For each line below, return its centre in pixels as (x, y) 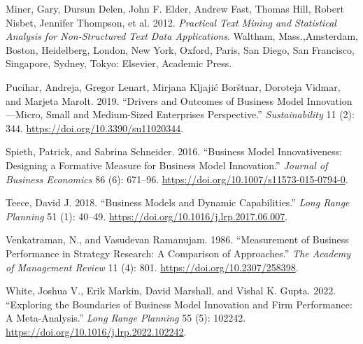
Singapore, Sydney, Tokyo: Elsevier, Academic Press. (119, 63)
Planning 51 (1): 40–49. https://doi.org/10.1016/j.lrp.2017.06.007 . (147, 216)
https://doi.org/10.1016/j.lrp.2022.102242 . (96, 331)
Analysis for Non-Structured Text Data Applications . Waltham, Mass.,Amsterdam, (182, 36)
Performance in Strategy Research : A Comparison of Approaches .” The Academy (178, 253)
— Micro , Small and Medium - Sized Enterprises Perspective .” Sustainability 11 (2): (180, 114)
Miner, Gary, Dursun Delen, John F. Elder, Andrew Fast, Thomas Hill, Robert (175, 8)
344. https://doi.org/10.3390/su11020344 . (95, 128)
